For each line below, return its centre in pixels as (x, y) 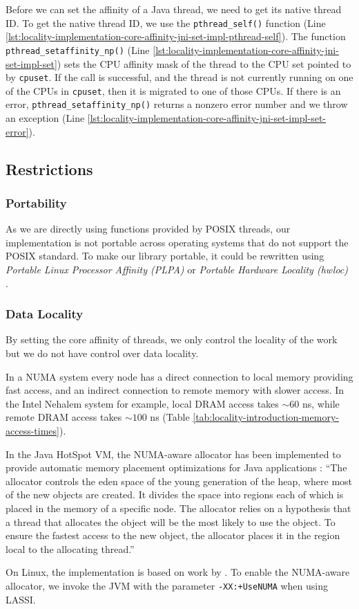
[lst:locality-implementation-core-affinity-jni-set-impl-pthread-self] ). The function (176, 36)
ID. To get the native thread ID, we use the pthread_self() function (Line (166, 22)
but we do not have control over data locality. (102, 353)
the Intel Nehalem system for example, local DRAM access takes (142, 403)
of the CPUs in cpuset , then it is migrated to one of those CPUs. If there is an (173, 90)
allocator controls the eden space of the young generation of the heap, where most (179, 481)
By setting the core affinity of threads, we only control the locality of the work (172, 339)
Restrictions (49, 169)
